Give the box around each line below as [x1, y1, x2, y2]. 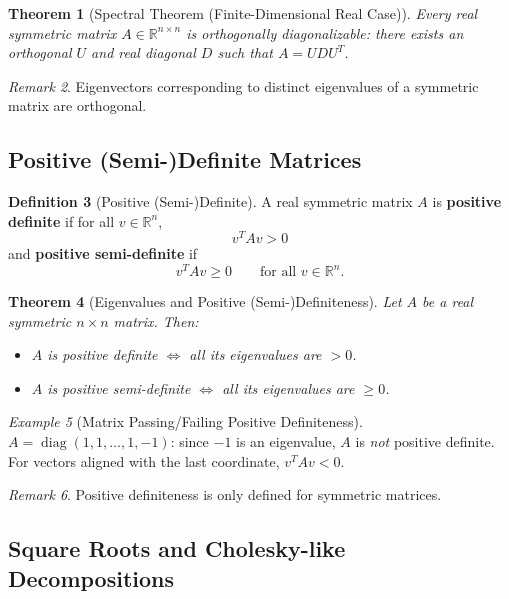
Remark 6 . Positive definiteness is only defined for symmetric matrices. [8, 484, 442, 505]
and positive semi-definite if [8, 243, 198, 264]
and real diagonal [91, 42, 196, 63]
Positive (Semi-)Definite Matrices [8, 144, 362, 175]
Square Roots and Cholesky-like [8, 533, 346, 564]
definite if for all [8, 210, 115, 231]
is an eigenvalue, [236, 431, 336, 452]
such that [217, 42, 273, 63]
